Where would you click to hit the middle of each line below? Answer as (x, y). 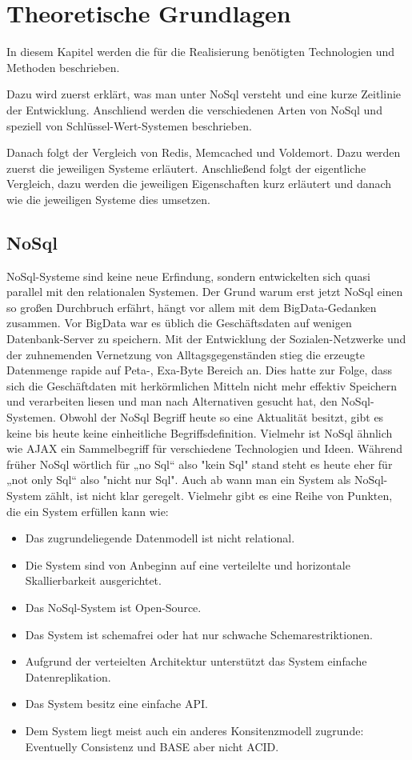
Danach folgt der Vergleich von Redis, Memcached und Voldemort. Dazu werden (204, 152)
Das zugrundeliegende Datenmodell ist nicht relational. (160, 538)
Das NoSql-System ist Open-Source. (113, 607)
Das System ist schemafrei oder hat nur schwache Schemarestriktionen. (199, 634)
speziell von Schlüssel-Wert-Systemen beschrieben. (129, 125)
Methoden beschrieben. (63, 67)
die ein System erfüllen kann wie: (88, 511)
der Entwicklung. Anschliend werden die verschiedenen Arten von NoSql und (194, 109)
